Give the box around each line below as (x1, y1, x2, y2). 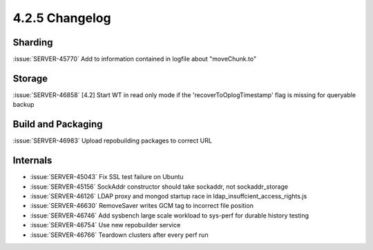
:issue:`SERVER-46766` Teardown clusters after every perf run (30, 231, 209, 239)
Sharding (12, 37, 53, 48)
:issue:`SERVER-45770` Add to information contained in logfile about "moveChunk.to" (12, 55, 257, 63)
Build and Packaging (12, 118, 103, 130)
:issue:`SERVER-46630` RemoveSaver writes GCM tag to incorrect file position (30, 202, 254, 210)
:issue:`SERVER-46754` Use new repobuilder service (30, 221, 181, 229)
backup (12, 101, 35, 109)
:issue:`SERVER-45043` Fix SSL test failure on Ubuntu (30, 173, 184, 181)
